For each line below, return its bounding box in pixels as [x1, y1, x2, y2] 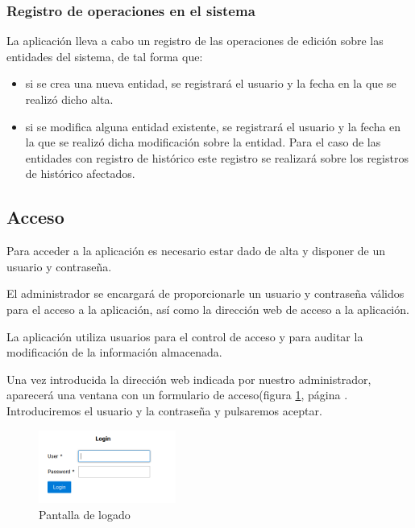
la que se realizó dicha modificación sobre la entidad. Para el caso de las [25, 134, 381, 151]
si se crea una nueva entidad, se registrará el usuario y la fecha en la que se [25, 75, 396, 92]
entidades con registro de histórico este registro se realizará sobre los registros [25, 149, 409, 166]
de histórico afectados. [25, 165, 135, 182]
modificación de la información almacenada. [6, 344, 222, 361]
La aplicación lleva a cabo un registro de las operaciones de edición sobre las [6, 32, 384, 49]
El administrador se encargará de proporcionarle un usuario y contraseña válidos [6, 285, 405, 302]
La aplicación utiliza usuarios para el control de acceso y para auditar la [6, 328, 363, 344]
